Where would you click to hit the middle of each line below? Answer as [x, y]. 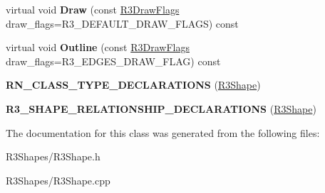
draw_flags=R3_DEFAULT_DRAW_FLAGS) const [122, 23]
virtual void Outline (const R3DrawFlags [98, 47]
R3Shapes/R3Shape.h [53, 156]
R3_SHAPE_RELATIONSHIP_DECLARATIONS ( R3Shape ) [161, 108]
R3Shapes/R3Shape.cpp [58, 180]
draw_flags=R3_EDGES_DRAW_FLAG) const [113, 61]
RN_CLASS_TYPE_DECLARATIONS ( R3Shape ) [133, 85]
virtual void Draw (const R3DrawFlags [93, 9]
